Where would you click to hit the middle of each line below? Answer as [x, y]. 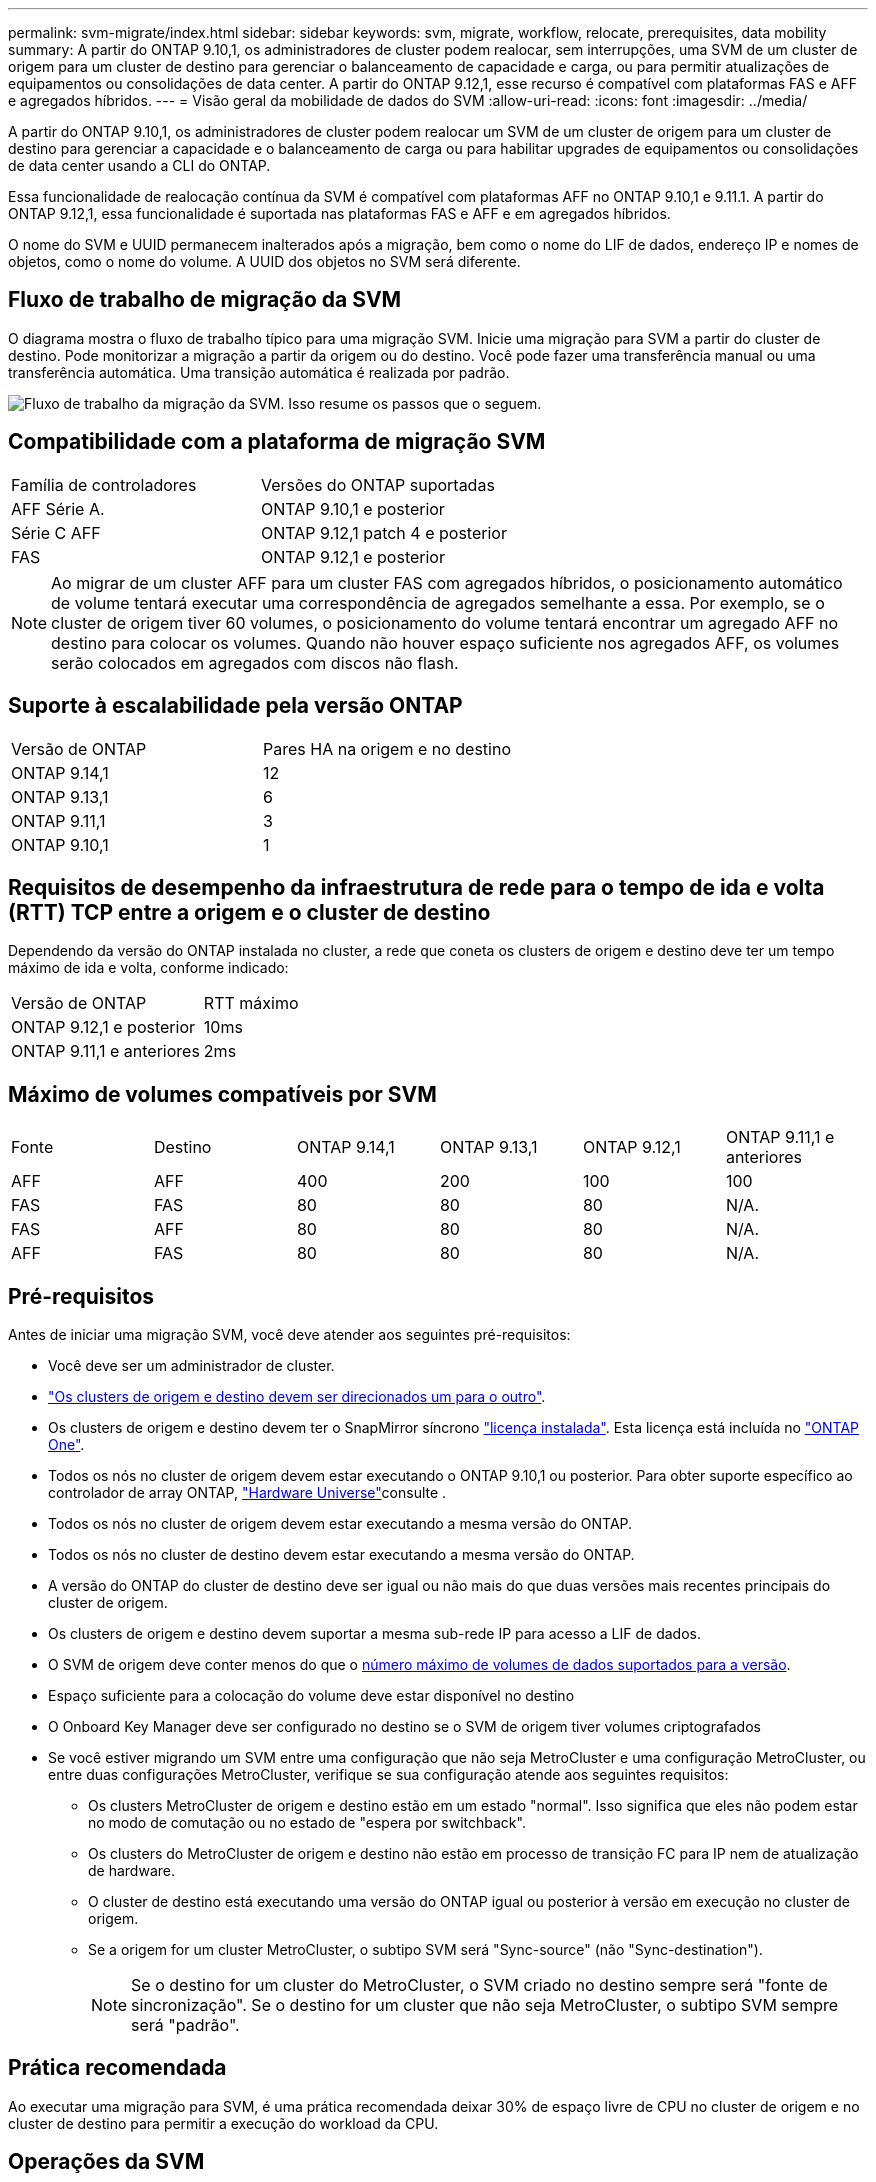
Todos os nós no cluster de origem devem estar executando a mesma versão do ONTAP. [340, 1524]
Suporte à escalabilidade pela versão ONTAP [235, 706]
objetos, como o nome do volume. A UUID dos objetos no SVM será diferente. [264, 261]
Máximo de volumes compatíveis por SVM [222, 1094]
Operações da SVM [106, 2162]
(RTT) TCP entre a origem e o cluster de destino [249, 912]
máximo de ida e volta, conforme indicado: [148, 968]
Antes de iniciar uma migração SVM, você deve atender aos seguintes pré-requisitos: [289, 1335]
